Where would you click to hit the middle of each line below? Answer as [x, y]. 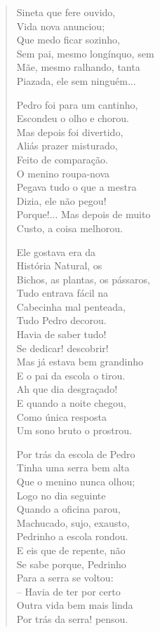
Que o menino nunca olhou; [76, 481]
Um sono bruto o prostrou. [74, 430]
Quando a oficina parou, [68, 509]
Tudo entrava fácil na [62, 293]
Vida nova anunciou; [61, 26]
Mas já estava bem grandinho [80, 362]
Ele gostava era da [56, 251]
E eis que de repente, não [71, 550]
